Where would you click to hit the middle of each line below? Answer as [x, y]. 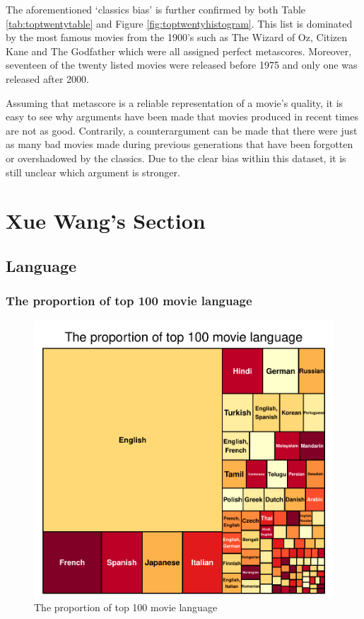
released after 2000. [47, 78]
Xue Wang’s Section [106, 221]
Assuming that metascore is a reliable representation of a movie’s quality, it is [175, 102]
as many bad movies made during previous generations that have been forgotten [180, 144]
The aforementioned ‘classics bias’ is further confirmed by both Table [156, 9]
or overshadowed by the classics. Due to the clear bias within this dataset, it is [176, 158]
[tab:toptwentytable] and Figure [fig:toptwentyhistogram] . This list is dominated [179, 23]
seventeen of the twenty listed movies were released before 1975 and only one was [182, 65]
